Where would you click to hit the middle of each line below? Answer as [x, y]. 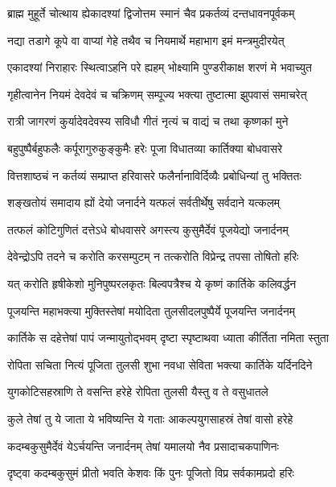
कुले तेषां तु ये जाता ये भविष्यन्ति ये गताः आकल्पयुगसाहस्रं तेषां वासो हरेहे [150, 418]
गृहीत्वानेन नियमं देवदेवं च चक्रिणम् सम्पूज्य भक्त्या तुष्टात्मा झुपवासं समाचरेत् [157, 94]
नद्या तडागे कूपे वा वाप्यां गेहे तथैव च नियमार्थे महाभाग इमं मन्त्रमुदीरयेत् [146, 40]
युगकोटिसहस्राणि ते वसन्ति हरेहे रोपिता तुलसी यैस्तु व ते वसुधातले [138, 392]
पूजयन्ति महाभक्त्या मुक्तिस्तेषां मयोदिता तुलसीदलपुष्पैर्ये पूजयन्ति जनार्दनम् [151, 310]
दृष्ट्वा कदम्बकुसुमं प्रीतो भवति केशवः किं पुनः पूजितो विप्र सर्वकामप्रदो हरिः [151, 473]
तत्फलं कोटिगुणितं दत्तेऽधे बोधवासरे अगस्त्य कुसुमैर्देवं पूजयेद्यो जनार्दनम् [148, 229]
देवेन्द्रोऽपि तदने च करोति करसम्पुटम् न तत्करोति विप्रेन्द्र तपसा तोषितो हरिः [153, 256]
